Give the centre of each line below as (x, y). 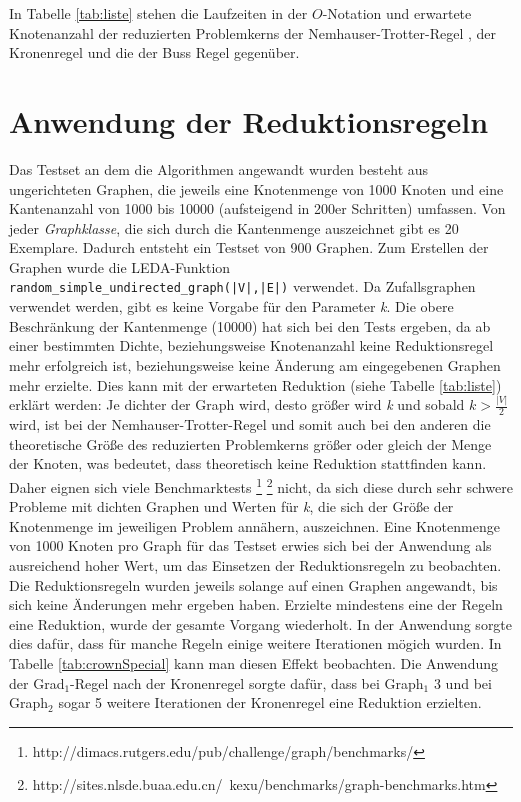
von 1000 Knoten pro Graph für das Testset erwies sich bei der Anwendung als (250, 545)
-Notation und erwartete (397, 13)
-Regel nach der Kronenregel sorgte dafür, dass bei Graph (247, 682)
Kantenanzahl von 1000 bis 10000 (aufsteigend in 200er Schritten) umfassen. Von (257, 208)
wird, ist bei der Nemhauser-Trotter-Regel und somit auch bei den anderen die (250, 424)
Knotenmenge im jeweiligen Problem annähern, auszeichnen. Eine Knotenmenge (254, 525)
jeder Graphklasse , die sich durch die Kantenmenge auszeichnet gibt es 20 (234, 227)
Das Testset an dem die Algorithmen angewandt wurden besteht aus (219, 168)
